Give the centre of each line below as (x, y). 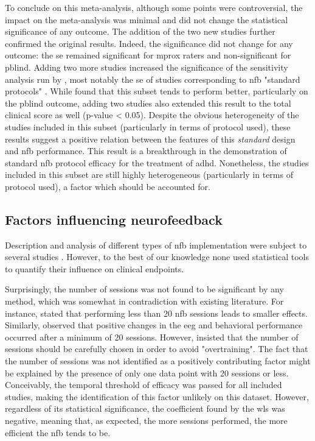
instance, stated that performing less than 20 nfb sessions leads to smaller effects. (156, 313)
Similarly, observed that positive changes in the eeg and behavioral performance (154, 325)
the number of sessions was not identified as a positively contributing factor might (158, 361)
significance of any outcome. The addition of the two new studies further (140, 31)
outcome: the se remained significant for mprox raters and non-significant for (148, 55)
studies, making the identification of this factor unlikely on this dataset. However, (157, 396)
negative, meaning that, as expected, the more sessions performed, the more (146, 421)
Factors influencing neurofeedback (114, 219)
